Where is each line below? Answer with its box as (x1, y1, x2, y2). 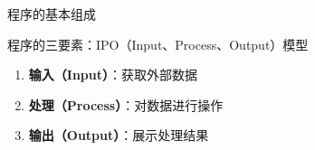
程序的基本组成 (7, 5, 96, 23)
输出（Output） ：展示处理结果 (28, 126, 209, 145)
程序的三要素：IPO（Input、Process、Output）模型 (7, 34, 309, 53)
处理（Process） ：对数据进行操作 (28, 95, 224, 114)
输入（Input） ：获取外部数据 (28, 65, 197, 84)
